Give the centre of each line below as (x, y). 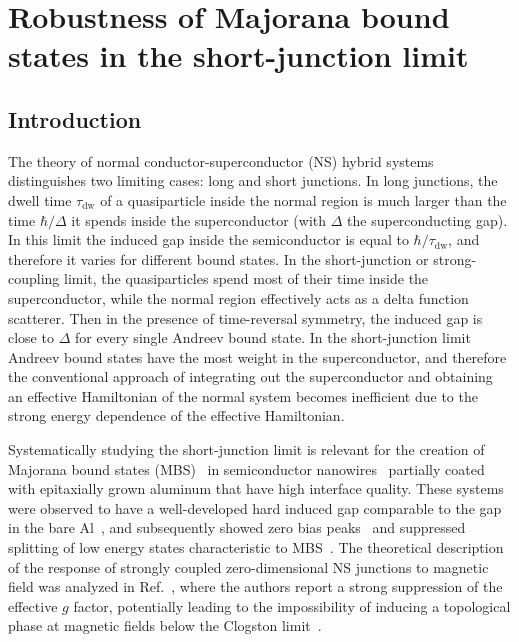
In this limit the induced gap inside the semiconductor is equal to (208, 239)
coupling (34, 278)
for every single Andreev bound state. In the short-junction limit (272, 337)
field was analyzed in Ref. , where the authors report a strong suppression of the (255, 586)
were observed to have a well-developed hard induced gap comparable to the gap (255, 507)
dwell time (40, 199)
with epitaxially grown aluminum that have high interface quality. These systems (256, 488)
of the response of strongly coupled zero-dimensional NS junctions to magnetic (248, 566)
